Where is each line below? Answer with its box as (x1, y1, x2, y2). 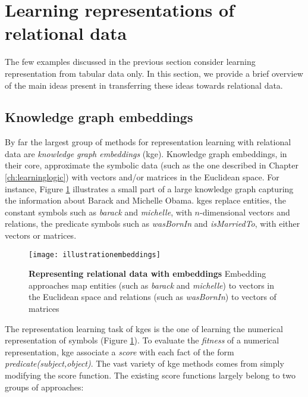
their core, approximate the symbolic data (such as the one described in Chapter (5, 159, 298, 171)
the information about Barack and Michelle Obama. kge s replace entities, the (5, 194, 286, 207)
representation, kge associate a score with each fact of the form (5, 345, 234, 358)
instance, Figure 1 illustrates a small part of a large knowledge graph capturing (5, 182, 294, 195)
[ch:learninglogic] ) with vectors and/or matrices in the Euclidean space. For (5, 171, 279, 183)
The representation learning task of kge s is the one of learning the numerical (5, 322, 283, 335)
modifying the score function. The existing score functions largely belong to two (5, 369, 296, 382)
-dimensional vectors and (200, 205, 290, 218)
